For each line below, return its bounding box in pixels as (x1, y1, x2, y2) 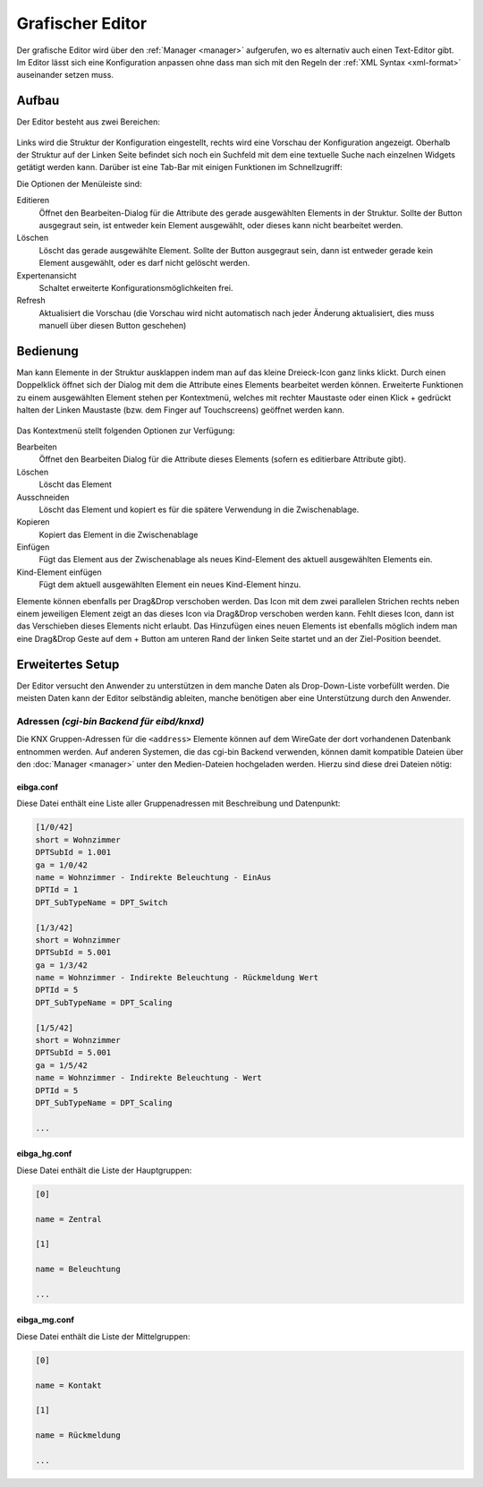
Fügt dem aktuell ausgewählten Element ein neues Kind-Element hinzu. (38, 579, 301, 590)
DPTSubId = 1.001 (35, 847, 112, 858)
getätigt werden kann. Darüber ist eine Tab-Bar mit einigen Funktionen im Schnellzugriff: (16, 162, 343, 173)
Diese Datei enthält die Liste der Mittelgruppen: (16, 1330, 191, 1342)
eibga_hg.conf (16, 1149, 72, 1159)
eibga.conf (16, 782, 58, 792)
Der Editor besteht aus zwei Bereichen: (16, 116, 160, 127)
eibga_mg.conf (16, 1314, 75, 1325)
